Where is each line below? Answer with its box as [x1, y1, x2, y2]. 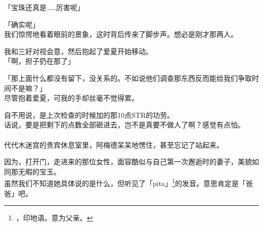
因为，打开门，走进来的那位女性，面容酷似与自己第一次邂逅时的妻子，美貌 [4, 156, 252, 167]
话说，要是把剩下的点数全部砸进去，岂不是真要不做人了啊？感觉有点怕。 [4, 119, 245, 130]
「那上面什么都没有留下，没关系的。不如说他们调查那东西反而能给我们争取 [4, 72, 252, 83]
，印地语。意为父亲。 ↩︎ [16, 212, 93, 223]
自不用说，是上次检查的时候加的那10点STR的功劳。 [4, 109, 174, 120]
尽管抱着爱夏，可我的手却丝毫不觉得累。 [4, 93, 139, 103]
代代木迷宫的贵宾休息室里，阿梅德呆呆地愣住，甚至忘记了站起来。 [4, 139, 224, 150]
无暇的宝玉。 [18, 166, 61, 176]
